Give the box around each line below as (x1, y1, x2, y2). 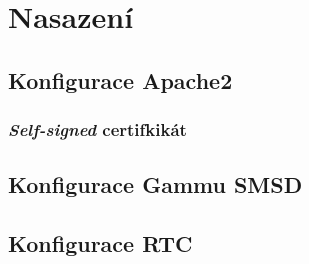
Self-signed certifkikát (8, 117, 187, 142)
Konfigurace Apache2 (8, 64, 233, 95)
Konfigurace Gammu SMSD (8, 169, 303, 200)
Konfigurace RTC (8, 228, 193, 259)
